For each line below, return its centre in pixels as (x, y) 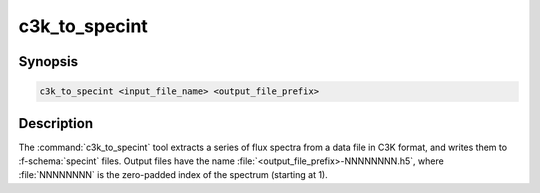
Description (56, 123)
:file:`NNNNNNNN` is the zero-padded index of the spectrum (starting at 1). (173, 175)
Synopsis (48, 61)
